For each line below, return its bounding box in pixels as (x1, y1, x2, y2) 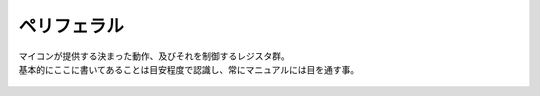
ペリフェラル (18, 15, 125, 37)
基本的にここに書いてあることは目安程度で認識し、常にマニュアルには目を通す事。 (18, 63, 360, 75)
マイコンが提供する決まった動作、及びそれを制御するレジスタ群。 (18, 50, 290, 62)
